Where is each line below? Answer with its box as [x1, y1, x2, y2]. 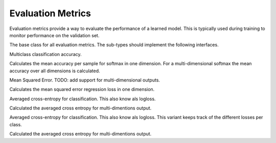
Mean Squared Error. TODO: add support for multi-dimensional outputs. [9, 77, 160, 83]
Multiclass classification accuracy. [9, 51, 82, 57]
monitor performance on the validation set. [9, 32, 100, 38]
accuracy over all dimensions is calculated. [9, 68, 100, 74]
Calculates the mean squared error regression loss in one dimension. [9, 87, 155, 93]
